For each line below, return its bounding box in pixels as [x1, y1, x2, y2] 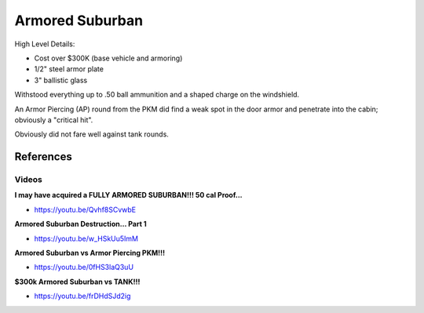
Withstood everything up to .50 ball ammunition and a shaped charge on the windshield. [14, 90, 300, 100]
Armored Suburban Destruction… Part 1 [14, 220, 147, 229]
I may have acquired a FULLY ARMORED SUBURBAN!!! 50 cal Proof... [14, 191, 243, 200]
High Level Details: [14, 39, 75, 49]
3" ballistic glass [34, 75, 88, 85]
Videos [14, 174, 42, 185]
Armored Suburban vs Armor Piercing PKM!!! [14, 248, 165, 257]
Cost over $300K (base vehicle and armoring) [34, 53, 183, 63]
